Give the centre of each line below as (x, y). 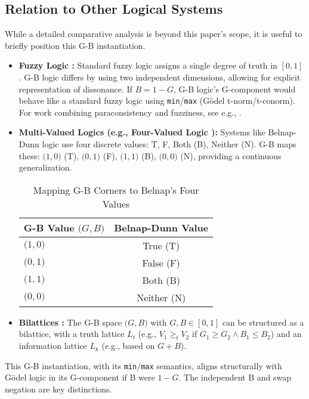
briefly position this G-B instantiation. (75, 45)
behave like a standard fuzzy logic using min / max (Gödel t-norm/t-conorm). (157, 100)
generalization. (45, 167)
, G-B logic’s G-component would (235, 89)
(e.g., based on (128, 346)
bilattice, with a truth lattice (72, 334)
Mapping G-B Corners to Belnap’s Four (116, 190)
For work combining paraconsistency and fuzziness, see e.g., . (130, 112)
